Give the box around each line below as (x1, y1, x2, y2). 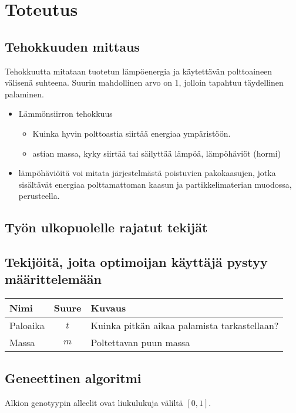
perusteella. (18, 189, 60, 202)
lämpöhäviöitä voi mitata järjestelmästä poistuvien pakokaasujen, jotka (18, 167, 276, 179)
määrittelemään (5, 270, 102, 288)
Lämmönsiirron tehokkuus (18, 107, 113, 120)
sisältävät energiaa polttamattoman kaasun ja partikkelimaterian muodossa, (18, 178, 292, 190)
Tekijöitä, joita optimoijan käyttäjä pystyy (5, 253, 268, 271)
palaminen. (5, 87, 44, 100)
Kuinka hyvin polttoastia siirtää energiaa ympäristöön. (32, 127, 231, 139)
